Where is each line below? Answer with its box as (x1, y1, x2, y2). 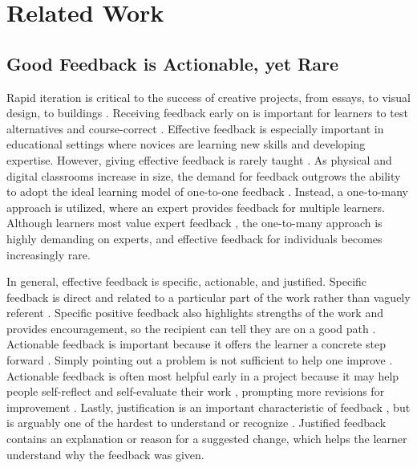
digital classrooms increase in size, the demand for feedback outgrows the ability (6, 167, 401, 184)
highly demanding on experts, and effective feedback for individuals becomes (6, 230, 383, 246)
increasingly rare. (6, 246, 91, 262)
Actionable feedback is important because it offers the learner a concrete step (6, 336, 386, 352)
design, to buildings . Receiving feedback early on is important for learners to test (6, 104, 408, 121)
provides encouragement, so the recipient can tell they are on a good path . (6, 319, 376, 336)
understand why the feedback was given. (6, 446, 204, 462)
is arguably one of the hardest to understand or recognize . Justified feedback (6, 414, 387, 431)
